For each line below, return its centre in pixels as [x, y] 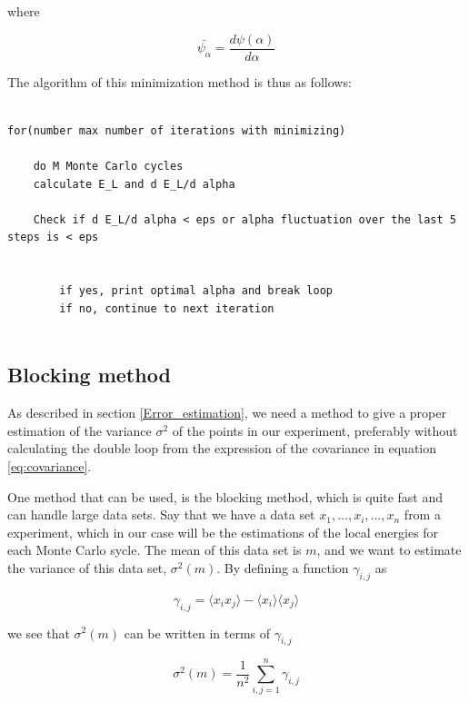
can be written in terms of [197, 633]
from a [422, 514]
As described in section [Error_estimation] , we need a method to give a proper [227, 413]
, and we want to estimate [389, 550]
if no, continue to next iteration [167, 308]
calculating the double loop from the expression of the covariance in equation [222, 448]
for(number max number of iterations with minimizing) [177, 130]
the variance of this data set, [87, 567]
